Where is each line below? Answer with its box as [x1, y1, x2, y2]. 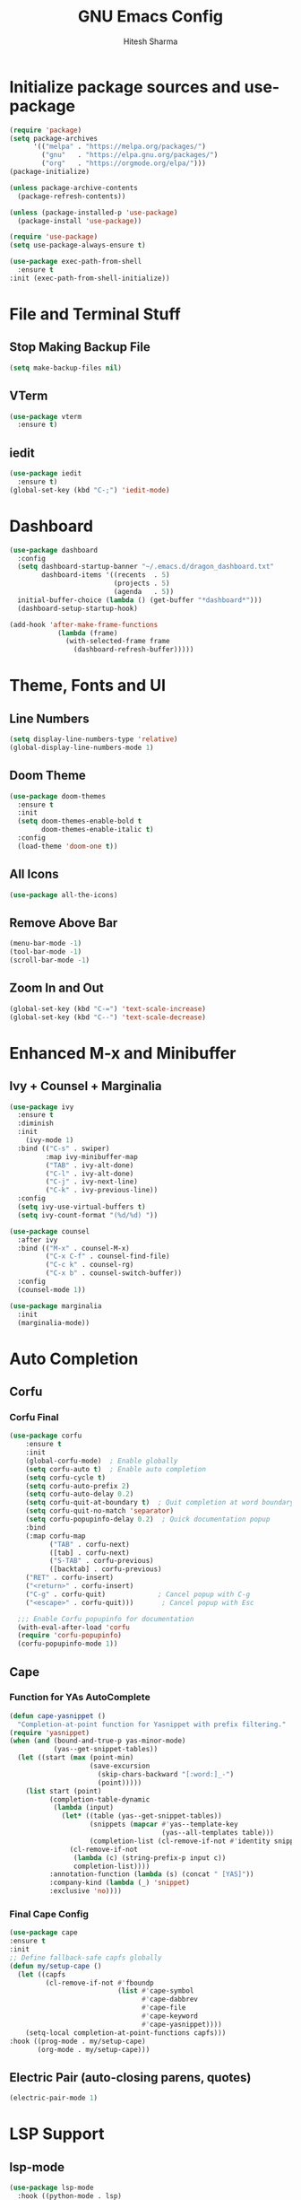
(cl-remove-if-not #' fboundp [45, 1978, 154, 1987]
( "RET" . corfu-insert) [25, 1573, 115, 1583]
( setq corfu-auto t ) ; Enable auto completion [25, 1464, 206, 1473]
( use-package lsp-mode [9, 2183, 94, 2193]
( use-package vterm [9, 412, 82, 421]
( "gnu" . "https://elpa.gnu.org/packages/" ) [41, 151, 219, 160]
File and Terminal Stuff [9, 304, 181, 324]
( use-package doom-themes [9, 791, 106, 800]
